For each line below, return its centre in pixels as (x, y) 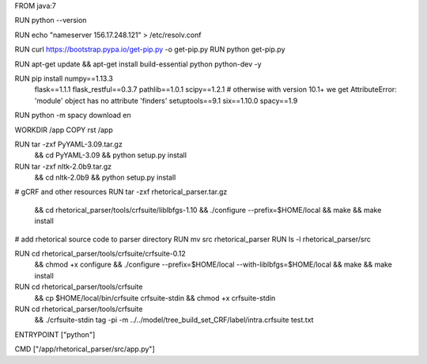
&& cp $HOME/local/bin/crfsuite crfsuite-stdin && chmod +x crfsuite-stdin (155, 298)
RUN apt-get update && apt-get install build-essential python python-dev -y (138, 64)
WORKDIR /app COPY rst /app (64, 130)
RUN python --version (51, 21)
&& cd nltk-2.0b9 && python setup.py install (105, 177)
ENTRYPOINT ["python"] (55, 334)
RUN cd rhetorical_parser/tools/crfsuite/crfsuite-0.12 (100, 254)
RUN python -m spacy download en (73, 116)
